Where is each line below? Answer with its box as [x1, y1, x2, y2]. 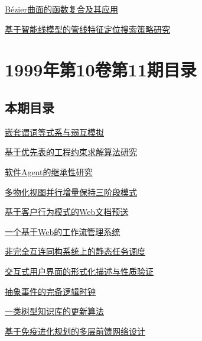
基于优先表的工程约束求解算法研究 [5, 146, 137, 158]
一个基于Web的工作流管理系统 [5, 225, 120, 237]
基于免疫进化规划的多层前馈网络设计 [5, 324, 145, 337]
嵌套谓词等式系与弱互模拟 [5, 126, 104, 138]
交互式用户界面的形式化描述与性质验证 [5, 265, 154, 277]
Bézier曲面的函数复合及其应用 [5, 3, 118, 15]
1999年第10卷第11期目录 [5, 57, 197, 82]
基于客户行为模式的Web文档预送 [5, 205, 129, 218]
